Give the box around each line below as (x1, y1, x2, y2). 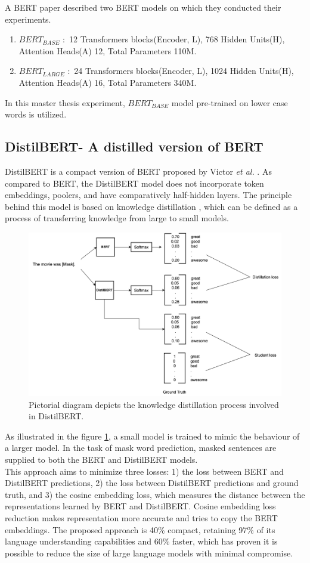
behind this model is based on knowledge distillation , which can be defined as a (5, 200, 298, 212)
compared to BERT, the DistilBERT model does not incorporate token (5, 177, 264, 189)
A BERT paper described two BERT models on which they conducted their (5, 1, 281, 13)
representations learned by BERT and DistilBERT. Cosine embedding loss (5, 500, 276, 512)
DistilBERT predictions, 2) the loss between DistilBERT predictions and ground (5, 477, 299, 489)
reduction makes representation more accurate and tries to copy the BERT (5, 511, 278, 524)
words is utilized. (5, 108, 67, 120)
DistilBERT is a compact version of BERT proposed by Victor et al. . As (5, 165, 272, 177)
